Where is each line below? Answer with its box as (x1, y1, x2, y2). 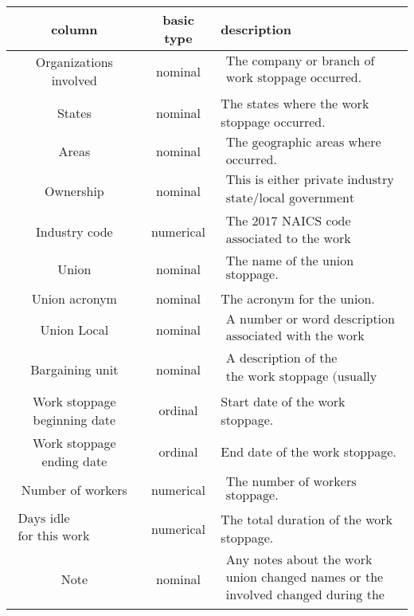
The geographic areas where (225, 136, 381, 150)
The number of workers (225, 475, 357, 488)
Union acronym (31, 289, 117, 308)
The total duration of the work (221, 510, 393, 529)
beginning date (33, 410, 116, 429)
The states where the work (221, 94, 369, 112)
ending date (41, 451, 107, 470)
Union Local (40, 320, 109, 339)
